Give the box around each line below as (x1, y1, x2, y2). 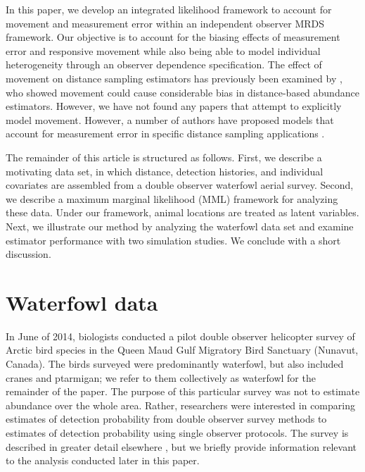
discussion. (6, 247, 51, 261)
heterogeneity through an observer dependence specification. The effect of (6, 57, 322, 72)
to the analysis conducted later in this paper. (6, 453, 200, 468)
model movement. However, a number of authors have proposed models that (6, 112, 334, 127)
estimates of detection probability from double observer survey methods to (6, 411, 327, 426)
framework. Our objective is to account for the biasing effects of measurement (6, 30, 340, 44)
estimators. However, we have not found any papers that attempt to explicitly (6, 99, 342, 113)
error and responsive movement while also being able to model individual (6, 43, 321, 58)
